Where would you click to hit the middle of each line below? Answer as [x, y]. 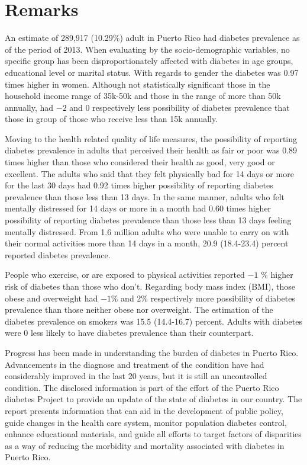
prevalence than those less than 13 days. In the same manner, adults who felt [145, 196]
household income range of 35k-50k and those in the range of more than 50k [143, 96]
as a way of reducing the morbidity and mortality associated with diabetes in [145, 445]
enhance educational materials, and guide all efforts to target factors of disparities [153, 434]
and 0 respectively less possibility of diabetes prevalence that [180, 107]
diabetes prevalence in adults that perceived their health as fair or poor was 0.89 [151, 150]
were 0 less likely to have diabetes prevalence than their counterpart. [129, 333]
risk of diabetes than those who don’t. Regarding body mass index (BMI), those [150, 286]
